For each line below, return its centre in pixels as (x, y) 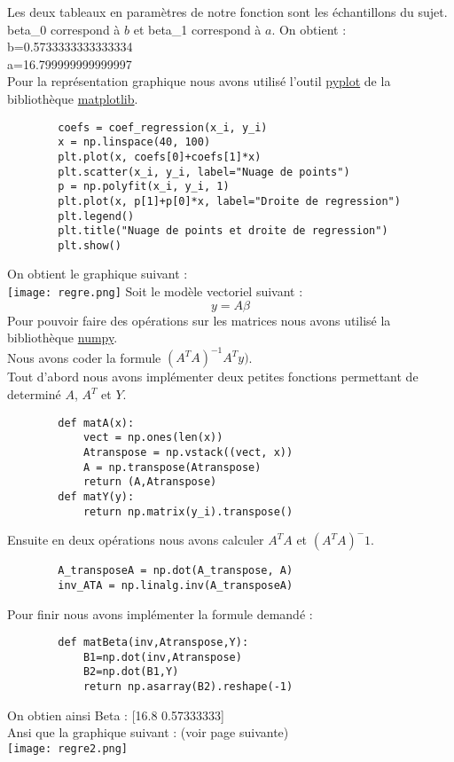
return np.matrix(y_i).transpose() (188, 511)
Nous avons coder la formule (84, 357)
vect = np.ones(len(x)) (153, 438)
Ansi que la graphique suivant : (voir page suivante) (148, 732)
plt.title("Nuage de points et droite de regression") (223, 231)
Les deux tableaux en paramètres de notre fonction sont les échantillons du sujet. (227, 12)
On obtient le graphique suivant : (98, 274)
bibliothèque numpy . (63, 338)
